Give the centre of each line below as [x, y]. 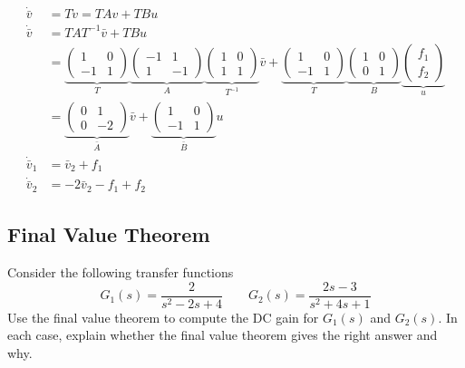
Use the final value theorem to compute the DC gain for [163, 317]
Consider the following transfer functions [121, 272]
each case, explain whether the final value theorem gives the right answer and [223, 335]
